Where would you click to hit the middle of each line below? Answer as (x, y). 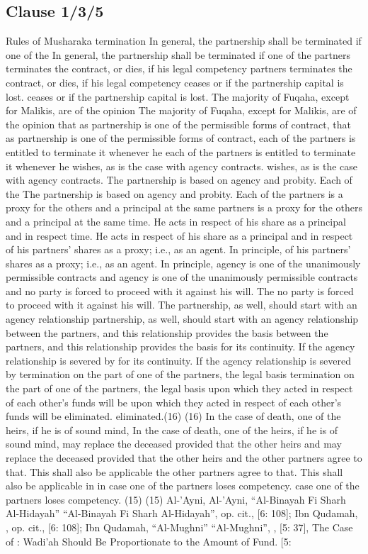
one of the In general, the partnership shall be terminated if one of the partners (178, 54)
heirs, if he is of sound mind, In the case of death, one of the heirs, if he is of (172, 430)
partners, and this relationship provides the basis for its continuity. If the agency (180, 347)
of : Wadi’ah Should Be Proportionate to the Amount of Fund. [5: (149, 541)
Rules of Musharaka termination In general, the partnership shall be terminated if (184, 41)
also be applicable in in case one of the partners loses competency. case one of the (183, 486)
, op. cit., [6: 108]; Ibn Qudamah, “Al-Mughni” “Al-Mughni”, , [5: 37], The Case (179, 527)
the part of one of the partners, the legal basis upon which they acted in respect (179, 388)
